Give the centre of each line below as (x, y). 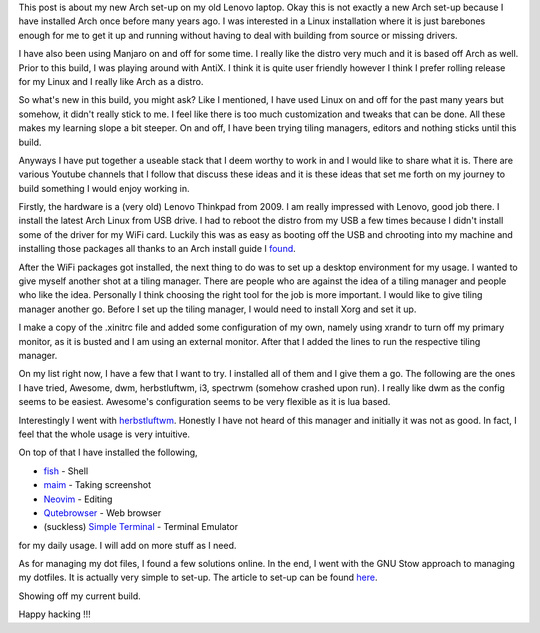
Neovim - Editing (78, 499)
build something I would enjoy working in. (104, 188)
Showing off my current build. (80, 596)
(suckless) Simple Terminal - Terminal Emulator (141, 527)
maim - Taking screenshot (97, 485)
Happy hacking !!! (55, 614)
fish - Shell (66, 471)
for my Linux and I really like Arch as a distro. (111, 81)
